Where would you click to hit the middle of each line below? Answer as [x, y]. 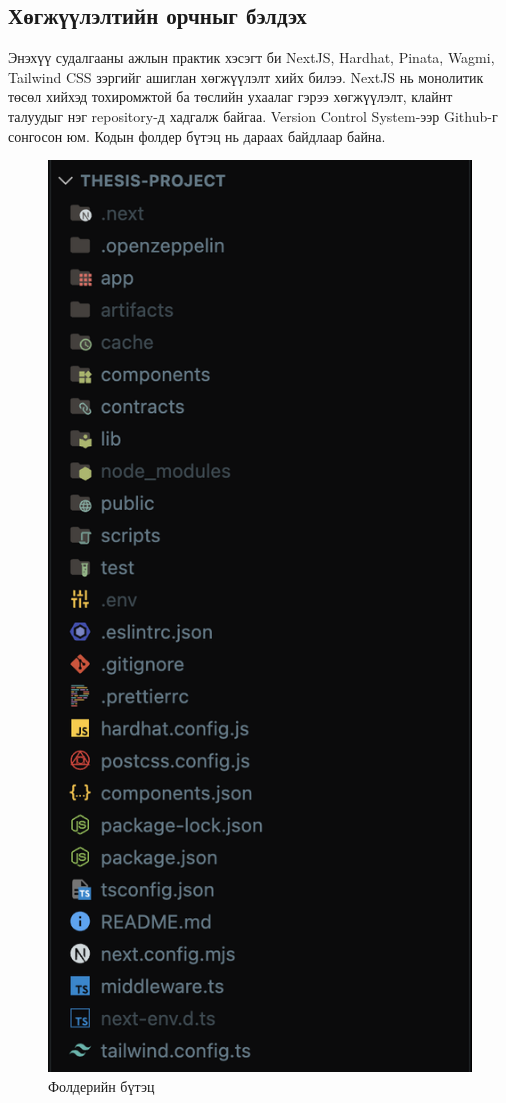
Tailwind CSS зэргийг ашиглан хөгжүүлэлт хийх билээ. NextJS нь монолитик [246, 76]
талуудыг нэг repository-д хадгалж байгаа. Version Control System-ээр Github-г [253, 115]
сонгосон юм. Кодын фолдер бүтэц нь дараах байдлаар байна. [197, 135]
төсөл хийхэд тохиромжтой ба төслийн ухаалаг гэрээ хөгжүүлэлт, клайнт [230, 96]
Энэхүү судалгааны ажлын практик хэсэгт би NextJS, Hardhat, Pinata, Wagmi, [251, 57]
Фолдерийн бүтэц [101, 1085]
